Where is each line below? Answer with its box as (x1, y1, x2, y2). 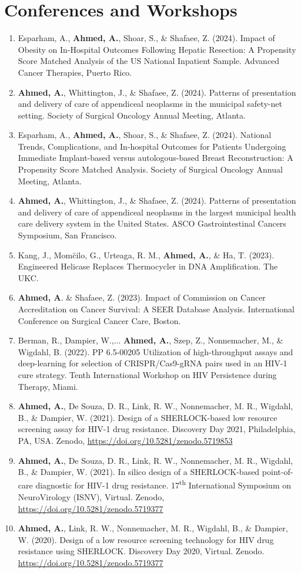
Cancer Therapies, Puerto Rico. (18, 66, 132, 78)
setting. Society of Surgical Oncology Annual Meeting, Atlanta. (18, 109, 246, 121)
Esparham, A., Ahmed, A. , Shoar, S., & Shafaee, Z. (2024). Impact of (18, 32, 275, 44)
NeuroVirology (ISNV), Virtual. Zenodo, (18, 490, 165, 503)
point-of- (262, 466, 293, 478)
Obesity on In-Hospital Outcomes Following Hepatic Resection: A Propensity (18, 43, 296, 55)
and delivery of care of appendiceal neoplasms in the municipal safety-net (18, 97, 282, 110)
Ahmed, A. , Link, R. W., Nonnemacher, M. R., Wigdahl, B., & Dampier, (18, 522, 288, 534)
